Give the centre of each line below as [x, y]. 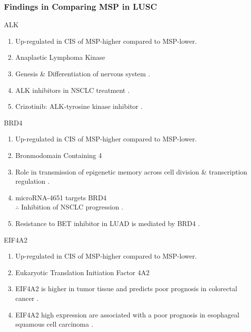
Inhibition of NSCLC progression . [72, 207]
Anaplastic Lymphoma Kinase [60, 57]
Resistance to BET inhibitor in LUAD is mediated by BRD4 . [108, 223]
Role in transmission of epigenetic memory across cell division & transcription [131, 171]
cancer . [27, 298]
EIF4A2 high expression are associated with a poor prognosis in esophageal [127, 314]
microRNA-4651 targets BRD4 [61, 197]
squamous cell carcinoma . [54, 324]
